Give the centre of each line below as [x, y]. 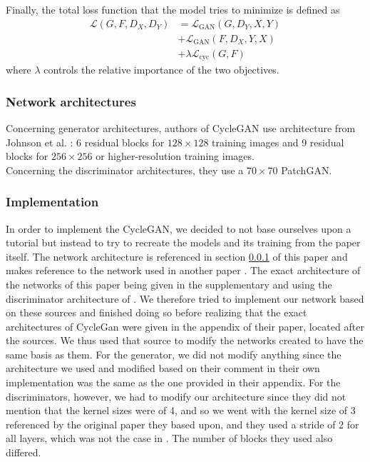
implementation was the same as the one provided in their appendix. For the [173, 382]
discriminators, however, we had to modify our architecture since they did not [176, 396]
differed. [24, 452]
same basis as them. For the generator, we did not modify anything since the [174, 354]
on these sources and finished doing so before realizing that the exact [156, 312]
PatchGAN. [307, 170]
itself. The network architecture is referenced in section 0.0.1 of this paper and [177, 256]
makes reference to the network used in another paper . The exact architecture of [183, 270]
